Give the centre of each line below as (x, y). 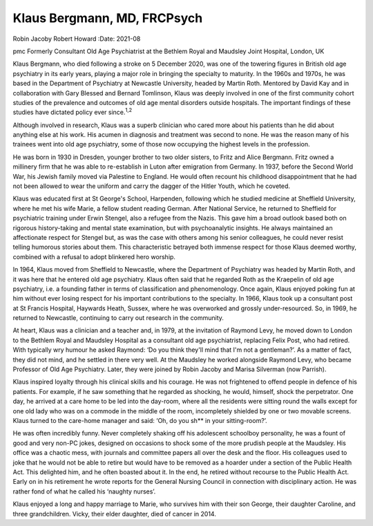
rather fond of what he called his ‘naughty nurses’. (84, 491)
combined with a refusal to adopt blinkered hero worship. (94, 256)
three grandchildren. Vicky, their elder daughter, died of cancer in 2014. (115, 514)
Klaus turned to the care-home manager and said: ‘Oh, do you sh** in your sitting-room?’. (140, 421)
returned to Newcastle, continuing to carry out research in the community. (118, 318)
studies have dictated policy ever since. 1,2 (73, 112)
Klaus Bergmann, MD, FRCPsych (108, 18)
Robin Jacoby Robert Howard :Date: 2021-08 (77, 39)
